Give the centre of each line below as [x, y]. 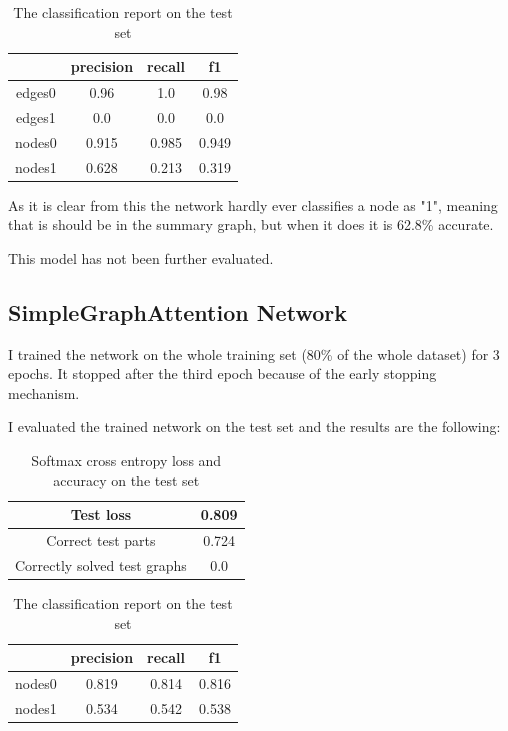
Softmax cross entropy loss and [126, 460]
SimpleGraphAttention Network [177, 311]
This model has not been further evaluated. [141, 257]
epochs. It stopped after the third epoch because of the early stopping [222, 373]
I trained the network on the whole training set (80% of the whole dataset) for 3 [254, 353]
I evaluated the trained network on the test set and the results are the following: [254, 426]
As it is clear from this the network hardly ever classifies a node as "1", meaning [253, 204]
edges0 [35, 92]
